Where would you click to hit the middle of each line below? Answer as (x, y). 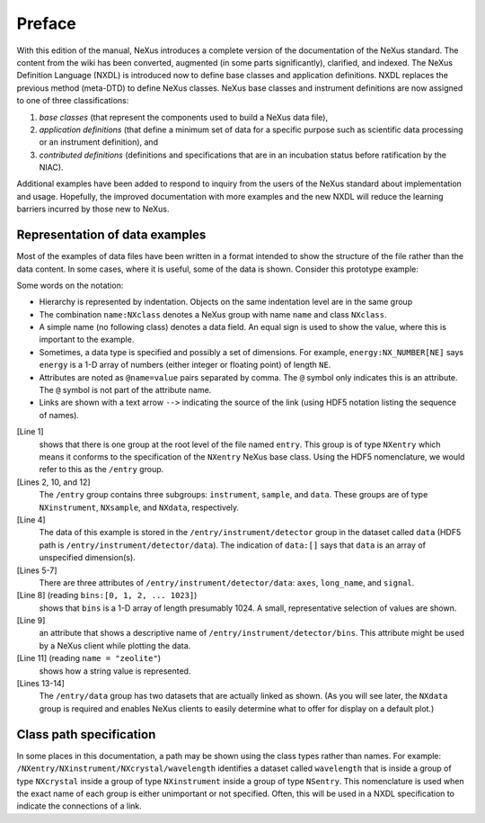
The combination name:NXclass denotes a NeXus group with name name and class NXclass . (213, 314)
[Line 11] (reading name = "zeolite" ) (89, 658)
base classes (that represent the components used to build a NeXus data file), (183, 117)
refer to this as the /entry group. (101, 470)
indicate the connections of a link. (79, 806)
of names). (59, 415)
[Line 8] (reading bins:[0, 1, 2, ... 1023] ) (107, 595)
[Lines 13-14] (40, 684)
